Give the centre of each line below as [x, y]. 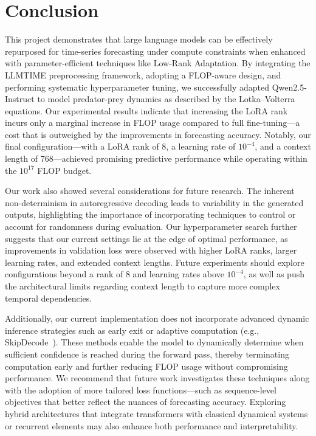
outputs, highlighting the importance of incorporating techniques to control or [150, 214]
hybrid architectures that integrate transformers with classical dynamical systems [156, 413]
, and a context [283, 146]
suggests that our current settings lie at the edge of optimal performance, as [146, 238]
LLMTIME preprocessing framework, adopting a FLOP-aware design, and [143, 74]
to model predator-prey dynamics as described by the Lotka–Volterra [166, 99]
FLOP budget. [64, 170]
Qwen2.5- [289, 87]
